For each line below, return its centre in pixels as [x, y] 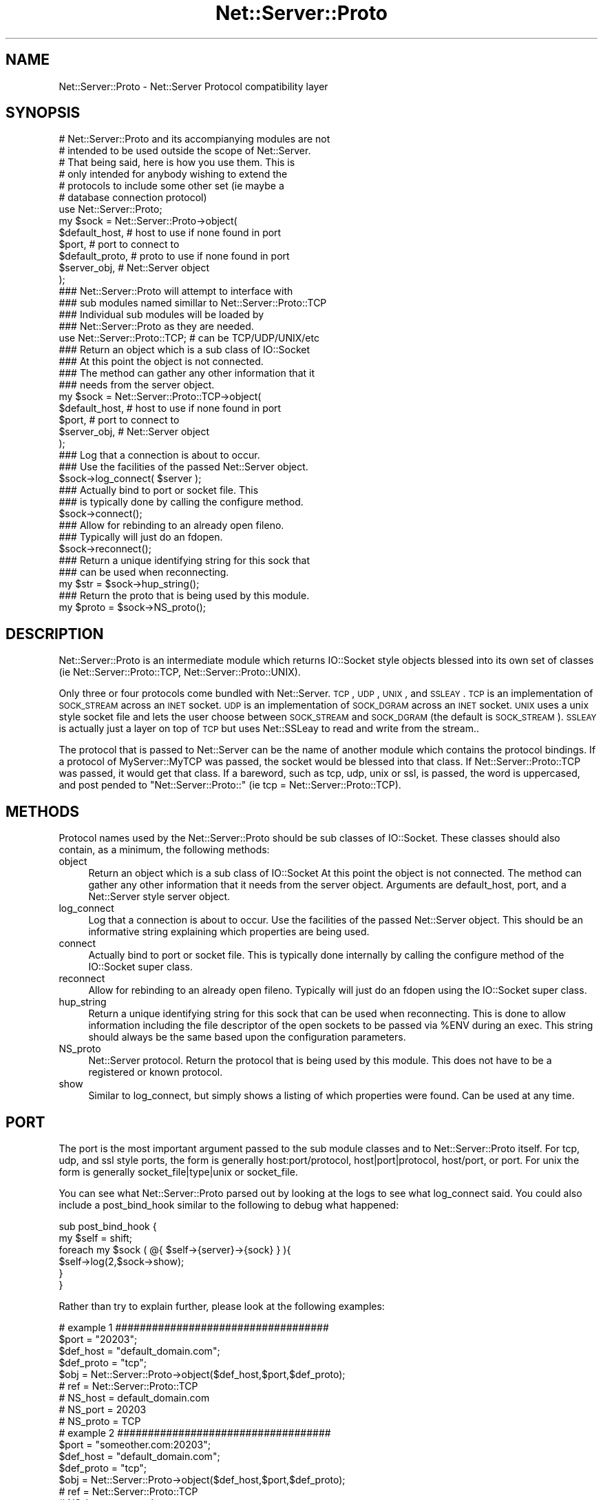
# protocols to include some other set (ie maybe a [171, 186]
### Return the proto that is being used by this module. [184, 596]
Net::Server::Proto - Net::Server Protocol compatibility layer [193, 86]
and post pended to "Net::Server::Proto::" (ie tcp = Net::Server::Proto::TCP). [230, 785]
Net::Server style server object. [159, 897]
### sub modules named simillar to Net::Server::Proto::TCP [193, 303]
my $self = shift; [96, 1238]
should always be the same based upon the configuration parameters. [247, 1037]
